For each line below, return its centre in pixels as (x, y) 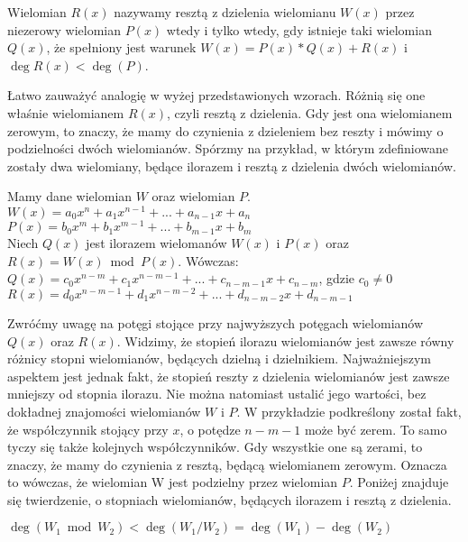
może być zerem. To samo (376, 429)
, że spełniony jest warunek (121, 47)
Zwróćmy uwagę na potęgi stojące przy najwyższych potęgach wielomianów (216, 322)
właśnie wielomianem (66, 112)
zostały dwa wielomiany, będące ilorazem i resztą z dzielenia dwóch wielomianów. (232, 165)
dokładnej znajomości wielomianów (104, 411)
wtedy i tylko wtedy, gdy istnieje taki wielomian (299, 29)
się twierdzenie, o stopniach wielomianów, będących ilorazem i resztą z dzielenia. (229, 499)
